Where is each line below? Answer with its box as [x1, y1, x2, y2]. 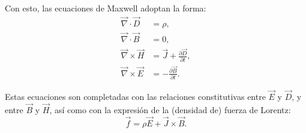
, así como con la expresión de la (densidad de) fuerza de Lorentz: [49, 103, 291, 116]
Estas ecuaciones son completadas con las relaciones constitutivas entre [5, 90, 266, 103]
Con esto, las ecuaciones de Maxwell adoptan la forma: [5, 2, 206, 14]
